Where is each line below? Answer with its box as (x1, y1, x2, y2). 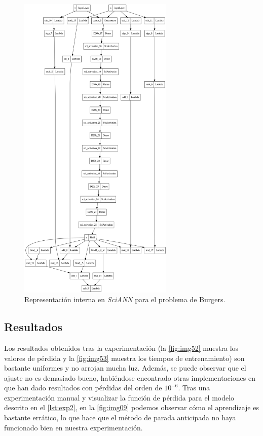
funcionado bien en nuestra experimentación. (4, 422, 143, 432)
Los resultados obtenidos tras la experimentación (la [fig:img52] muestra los (4, 342, 239, 353)
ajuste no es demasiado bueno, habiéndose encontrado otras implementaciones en (4, 372, 255, 383)
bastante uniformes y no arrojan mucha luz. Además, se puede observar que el (4, 362, 246, 373)
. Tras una (178, 382, 210, 393)
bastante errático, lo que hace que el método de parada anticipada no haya (4, 412, 236, 423)
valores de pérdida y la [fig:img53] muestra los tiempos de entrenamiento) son (4, 352, 245, 363)
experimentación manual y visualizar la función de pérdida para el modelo (4, 392, 235, 403)
